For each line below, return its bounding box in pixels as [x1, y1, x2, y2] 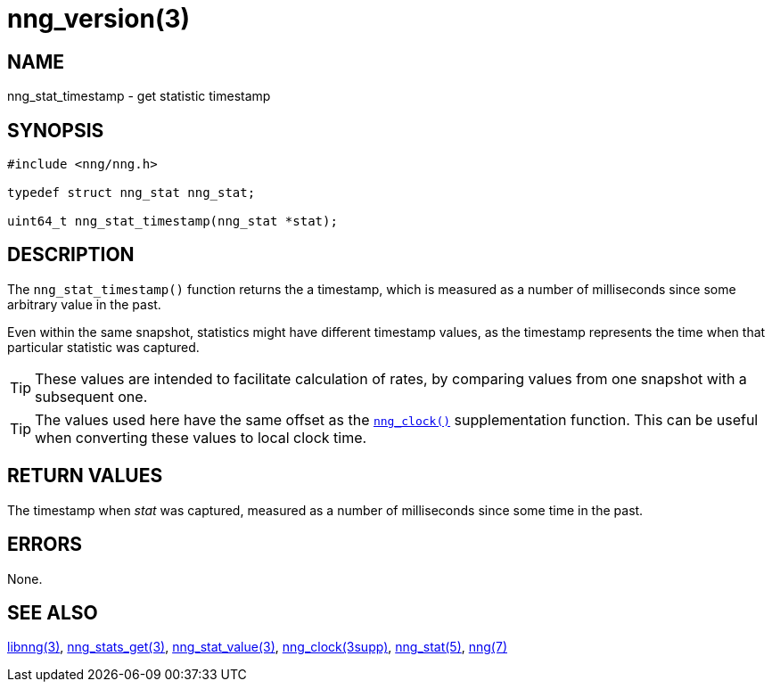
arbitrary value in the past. [7, 296, 161, 312]
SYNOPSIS [7, 119, 104, 142]
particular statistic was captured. [7, 339, 200, 355]
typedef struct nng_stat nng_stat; [7, 185, 256, 201]
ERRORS [7, 533, 83, 556]
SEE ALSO [7, 601, 98, 624]
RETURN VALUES [7, 464, 163, 488]
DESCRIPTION [7, 243, 135, 267]
